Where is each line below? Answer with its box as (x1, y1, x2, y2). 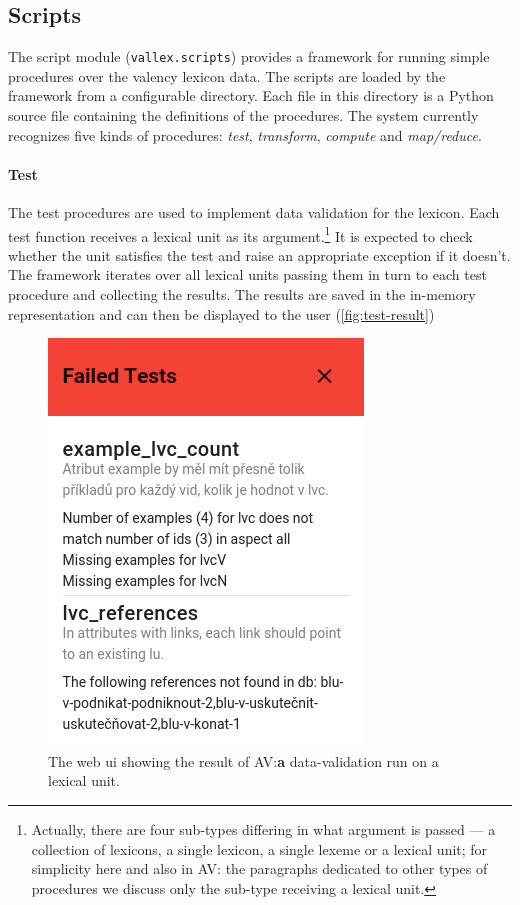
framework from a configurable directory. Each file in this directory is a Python (8, 85, 494, 106)
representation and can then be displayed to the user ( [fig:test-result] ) (8, 303, 435, 324)
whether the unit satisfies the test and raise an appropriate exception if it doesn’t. (8, 244, 511, 265)
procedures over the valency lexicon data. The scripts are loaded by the (8, 65, 446, 86)
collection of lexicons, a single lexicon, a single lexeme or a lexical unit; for (31, 838, 488, 859)
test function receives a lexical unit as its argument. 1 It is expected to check (8, 222, 473, 246)
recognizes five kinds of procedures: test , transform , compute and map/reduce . (8, 124, 482, 145)
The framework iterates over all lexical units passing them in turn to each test (8, 264, 487, 285)
